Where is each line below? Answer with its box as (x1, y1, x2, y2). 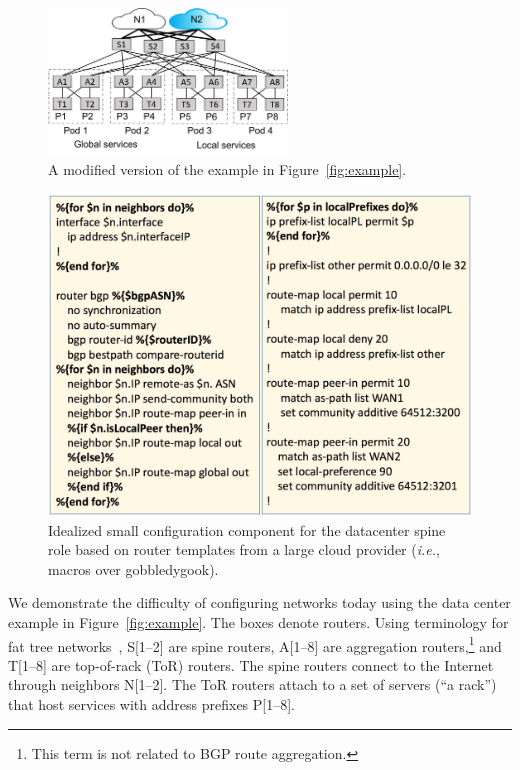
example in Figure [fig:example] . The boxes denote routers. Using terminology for (8, 611, 509, 632)
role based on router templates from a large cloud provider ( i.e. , (48, 539, 440, 560)
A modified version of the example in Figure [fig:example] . (48, 159, 407, 180)
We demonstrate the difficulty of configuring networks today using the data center (8, 592, 511, 613)
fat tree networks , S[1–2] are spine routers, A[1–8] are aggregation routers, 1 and (8, 632, 502, 656)
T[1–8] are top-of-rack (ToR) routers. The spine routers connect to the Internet (8, 654, 494, 675)
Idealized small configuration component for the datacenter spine (48, 519, 446, 540)
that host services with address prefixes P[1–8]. (8, 693, 295, 714)
